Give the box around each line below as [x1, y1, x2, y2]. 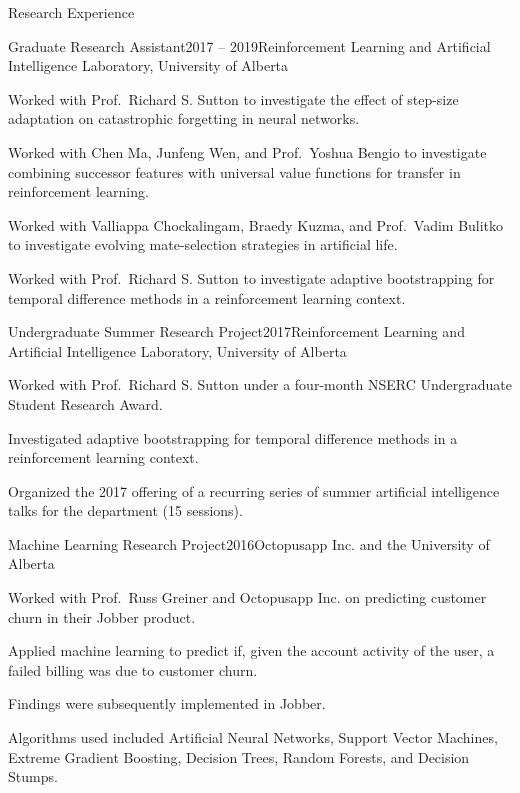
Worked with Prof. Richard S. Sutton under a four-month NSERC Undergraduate [8, 374, 512, 395]
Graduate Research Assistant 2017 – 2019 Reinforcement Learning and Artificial [8, 35, 491, 56]
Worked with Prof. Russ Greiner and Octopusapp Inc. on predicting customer [8, 587, 487, 608]
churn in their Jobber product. [8, 606, 196, 627]
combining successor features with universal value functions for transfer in [8, 161, 461, 182]
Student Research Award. [8, 393, 163, 414]
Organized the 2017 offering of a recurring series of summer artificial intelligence [8, 480, 500, 501]
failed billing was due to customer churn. [8, 659, 258, 680]
